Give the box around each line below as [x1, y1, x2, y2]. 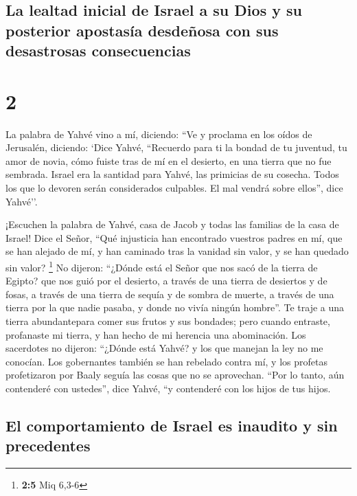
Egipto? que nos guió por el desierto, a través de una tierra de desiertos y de [5, 273, 327, 288]
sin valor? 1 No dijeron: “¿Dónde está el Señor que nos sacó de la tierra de [5, 258, 318, 274]
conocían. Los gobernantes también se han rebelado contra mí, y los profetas [5, 354, 327, 368]
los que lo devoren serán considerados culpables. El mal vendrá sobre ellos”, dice [5, 181, 343, 195]
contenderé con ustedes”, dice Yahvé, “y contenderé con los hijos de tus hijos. [5, 381, 331, 396]
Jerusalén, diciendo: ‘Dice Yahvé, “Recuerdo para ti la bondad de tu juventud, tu [5, 140, 347, 155]
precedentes [5, 435, 91, 456]
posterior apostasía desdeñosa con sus [5, 19, 279, 41]
